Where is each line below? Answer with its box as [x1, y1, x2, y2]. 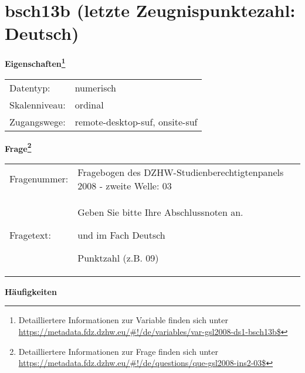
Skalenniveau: [9, 97, 66, 111]
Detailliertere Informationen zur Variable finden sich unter [18, 314, 228, 326]
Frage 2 [5, 140, 32, 154]
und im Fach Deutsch [77, 228, 165, 242]
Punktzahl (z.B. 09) [77, 250, 159, 265]
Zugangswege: [9, 114, 66, 128]
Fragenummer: [9, 172, 69, 186]
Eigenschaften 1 [5, 56, 66, 69]
